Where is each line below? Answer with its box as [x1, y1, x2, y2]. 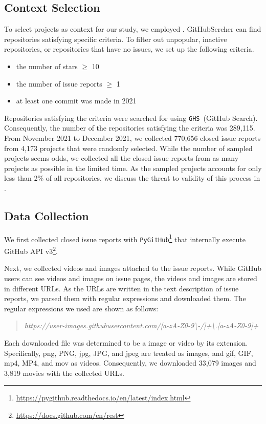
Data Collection [4, 207, 89, 223]
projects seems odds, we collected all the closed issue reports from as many [4, 153, 239, 163]
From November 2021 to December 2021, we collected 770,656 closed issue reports [4, 133, 261, 143]
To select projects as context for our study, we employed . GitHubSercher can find [4, 24, 261, 34]
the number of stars [16, 60, 78, 71]
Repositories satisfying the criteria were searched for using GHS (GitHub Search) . [4, 112, 258, 123]
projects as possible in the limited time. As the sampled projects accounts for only [4, 162, 262, 173]
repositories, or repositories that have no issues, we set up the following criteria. [4, 44, 254, 54]
